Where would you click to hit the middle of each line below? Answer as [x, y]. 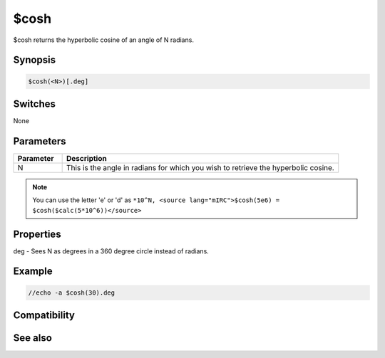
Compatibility [44, 316]
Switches [35, 104]
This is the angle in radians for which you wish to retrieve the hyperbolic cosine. [200, 167]
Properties [37, 234]
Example [33, 272]
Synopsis [35, 60]
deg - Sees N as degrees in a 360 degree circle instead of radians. [111, 251]
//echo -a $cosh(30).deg [72, 293]
